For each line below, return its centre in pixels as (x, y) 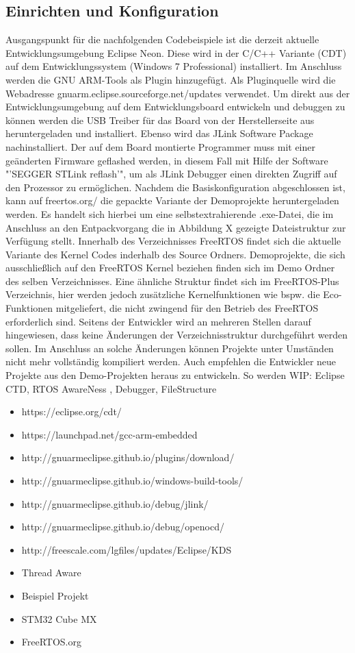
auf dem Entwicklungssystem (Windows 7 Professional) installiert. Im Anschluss (174, 66)
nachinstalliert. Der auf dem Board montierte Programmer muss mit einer (160, 146)
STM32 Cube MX (59, 618)
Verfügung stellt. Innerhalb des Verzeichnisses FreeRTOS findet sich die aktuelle (173, 241)
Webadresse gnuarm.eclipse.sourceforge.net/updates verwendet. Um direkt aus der (178, 93)
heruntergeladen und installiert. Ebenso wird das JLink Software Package (159, 133)
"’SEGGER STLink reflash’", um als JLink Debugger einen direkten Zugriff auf (171, 174)
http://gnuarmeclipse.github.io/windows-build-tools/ (132, 481)
